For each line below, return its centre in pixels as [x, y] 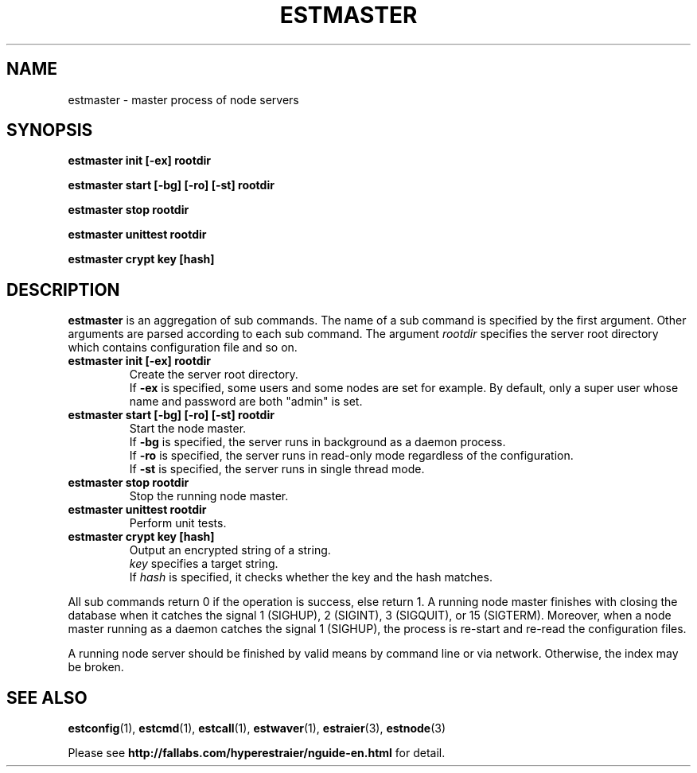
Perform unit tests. [178, 523]
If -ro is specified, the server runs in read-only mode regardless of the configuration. [351, 456]
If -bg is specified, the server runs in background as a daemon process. [317, 442]
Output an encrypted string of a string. [230, 550]
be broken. [96, 667]
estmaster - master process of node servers [183, 99]
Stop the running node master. [209, 496]
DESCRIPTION [63, 289]
